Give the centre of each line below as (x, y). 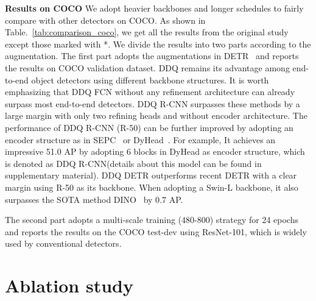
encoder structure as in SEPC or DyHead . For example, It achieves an (140, 139)
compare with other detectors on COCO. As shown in (105, 20)
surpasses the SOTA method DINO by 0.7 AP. (94, 199)
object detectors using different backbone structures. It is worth (150, 80)
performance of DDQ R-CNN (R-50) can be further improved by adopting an (149, 127)
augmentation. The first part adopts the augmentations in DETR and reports (152, 56)
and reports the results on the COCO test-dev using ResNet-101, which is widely (156, 231)
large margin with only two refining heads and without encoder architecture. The (156, 115)
